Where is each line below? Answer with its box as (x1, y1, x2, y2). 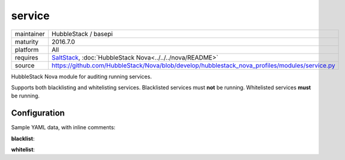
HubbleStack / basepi (51, 29, 113, 38)
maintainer (14, 29, 45, 38)
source (14, 61, 35, 69)
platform (14, 45, 39, 54)
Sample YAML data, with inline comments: (11, 124, 116, 131)
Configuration (11, 108, 65, 118)
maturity (14, 37, 39, 46)
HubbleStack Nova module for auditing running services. (11, 73, 152, 80)
